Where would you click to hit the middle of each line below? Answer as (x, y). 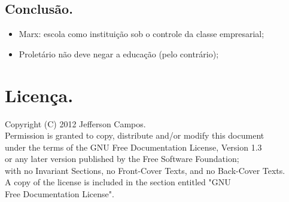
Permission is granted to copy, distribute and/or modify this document (135, 135)
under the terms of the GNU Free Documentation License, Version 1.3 (133, 147)
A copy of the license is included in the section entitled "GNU (118, 182)
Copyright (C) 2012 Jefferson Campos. (75, 123)
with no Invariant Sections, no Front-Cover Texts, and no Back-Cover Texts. (145, 170)
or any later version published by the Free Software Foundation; (122, 159)
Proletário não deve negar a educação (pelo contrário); (119, 53)
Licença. (39, 95)
